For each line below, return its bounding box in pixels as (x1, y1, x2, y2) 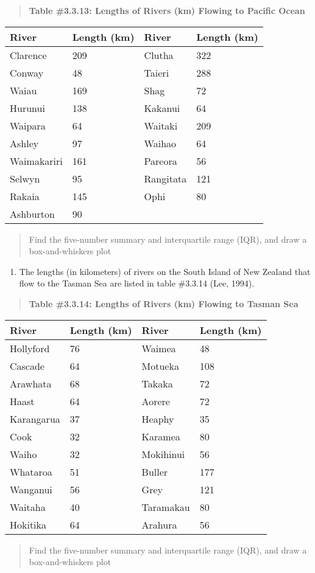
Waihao (144, 136, 177, 150)
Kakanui (144, 100, 180, 115)
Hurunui (10, 100, 45, 115)
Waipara (10, 118, 46, 133)
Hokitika (10, 517, 47, 532)
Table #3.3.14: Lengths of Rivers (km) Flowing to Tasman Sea (29, 297, 299, 310)
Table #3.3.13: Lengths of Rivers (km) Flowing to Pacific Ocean (29, 4, 305, 16)
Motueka (141, 358, 179, 373)
